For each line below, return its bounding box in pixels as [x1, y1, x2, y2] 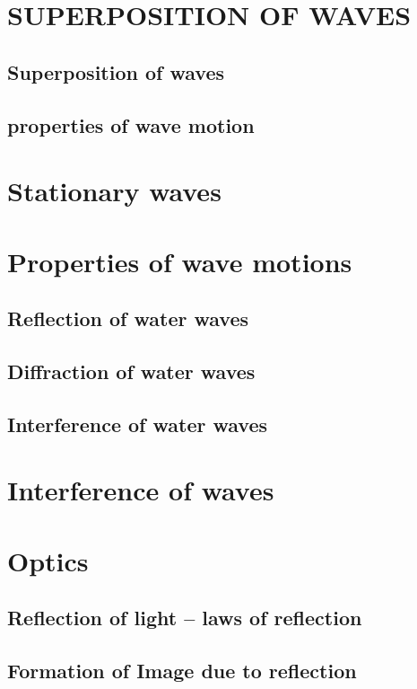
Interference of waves [7, 472, 274, 508]
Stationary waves [7, 172, 222, 209]
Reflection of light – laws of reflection [7, 604, 362, 632]
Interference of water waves [7, 410, 268, 437]
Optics [7, 542, 89, 579]
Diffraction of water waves [7, 357, 256, 384]
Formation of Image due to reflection [7, 656, 357, 684]
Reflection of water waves [7, 305, 249, 332]
